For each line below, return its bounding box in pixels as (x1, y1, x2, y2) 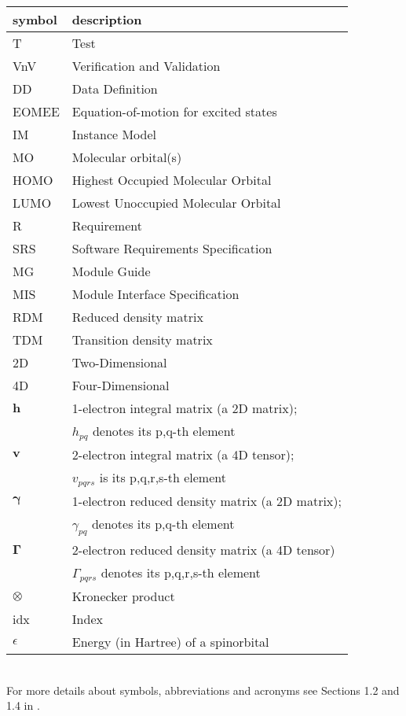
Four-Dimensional (71, 376, 170, 394)
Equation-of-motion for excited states (71, 102, 277, 120)
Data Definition (71, 79, 158, 98)
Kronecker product (71, 587, 175, 605)
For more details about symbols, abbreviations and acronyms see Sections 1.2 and (6, 681, 400, 698)
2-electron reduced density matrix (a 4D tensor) (71, 541, 335, 559)
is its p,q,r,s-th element (99, 467, 226, 486)
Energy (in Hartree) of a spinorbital (71, 633, 269, 651)
